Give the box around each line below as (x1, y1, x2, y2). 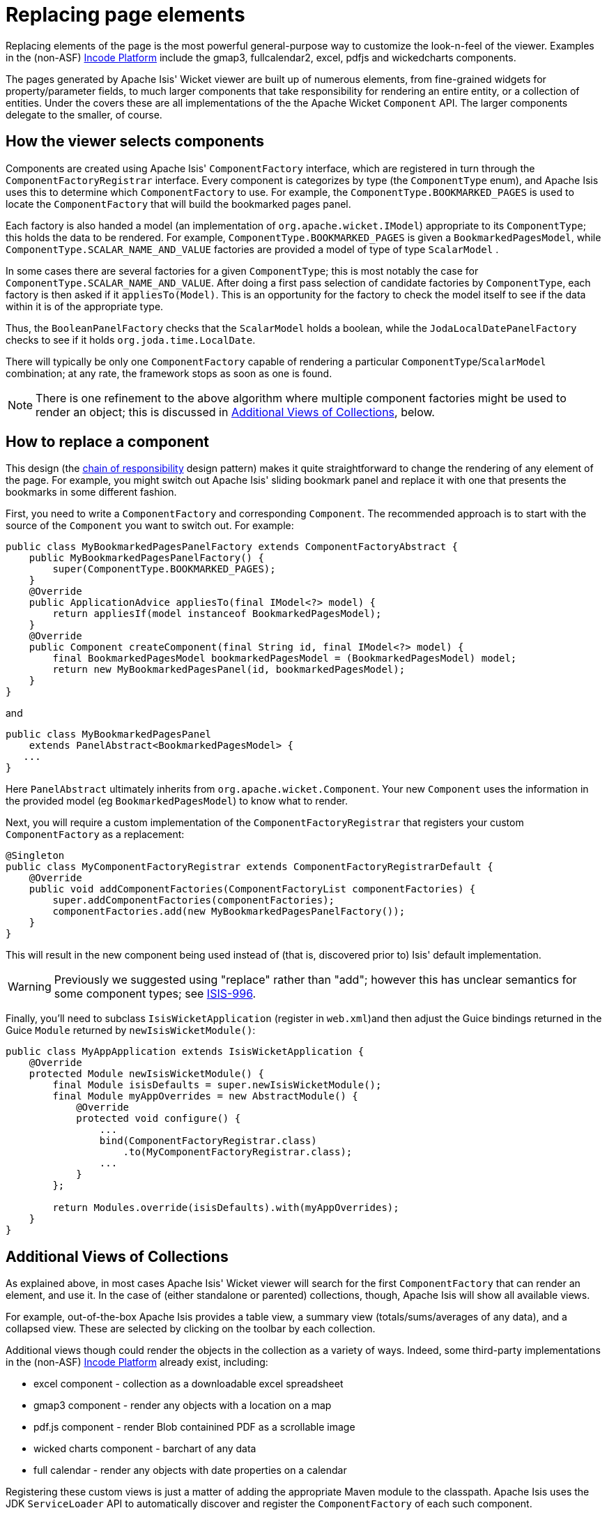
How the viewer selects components (6, 132, 265, 151)
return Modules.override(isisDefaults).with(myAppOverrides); (52, 1202, 399, 1214)
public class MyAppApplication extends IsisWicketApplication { (6, 1046, 364, 1058)
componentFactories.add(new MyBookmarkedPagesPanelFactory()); (52, 906, 406, 918)
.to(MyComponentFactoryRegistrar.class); (123, 1146, 353, 1158)
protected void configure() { (76, 1113, 241, 1125)
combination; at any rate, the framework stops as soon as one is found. (6, 367, 332, 379)
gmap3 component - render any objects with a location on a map (33, 1399, 332, 1412)
